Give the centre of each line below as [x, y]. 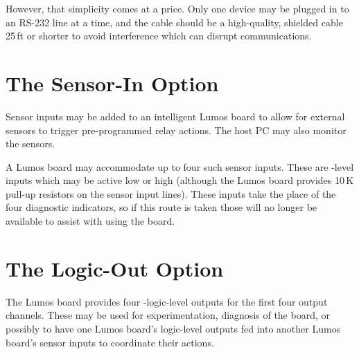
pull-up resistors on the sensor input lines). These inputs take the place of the [171, 193]
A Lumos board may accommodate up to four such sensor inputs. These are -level [180, 166]
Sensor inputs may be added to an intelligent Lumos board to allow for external [175, 116]
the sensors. [30, 143]
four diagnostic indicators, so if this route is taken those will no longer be [161, 207]
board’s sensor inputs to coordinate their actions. [110, 342]
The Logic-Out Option [115, 268]
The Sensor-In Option [112, 83]
